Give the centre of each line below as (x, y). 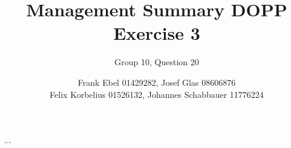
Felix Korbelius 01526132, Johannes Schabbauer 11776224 (157, 94)
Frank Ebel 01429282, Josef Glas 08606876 (157, 82)
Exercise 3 (157, 33)
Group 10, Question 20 (157, 62)
